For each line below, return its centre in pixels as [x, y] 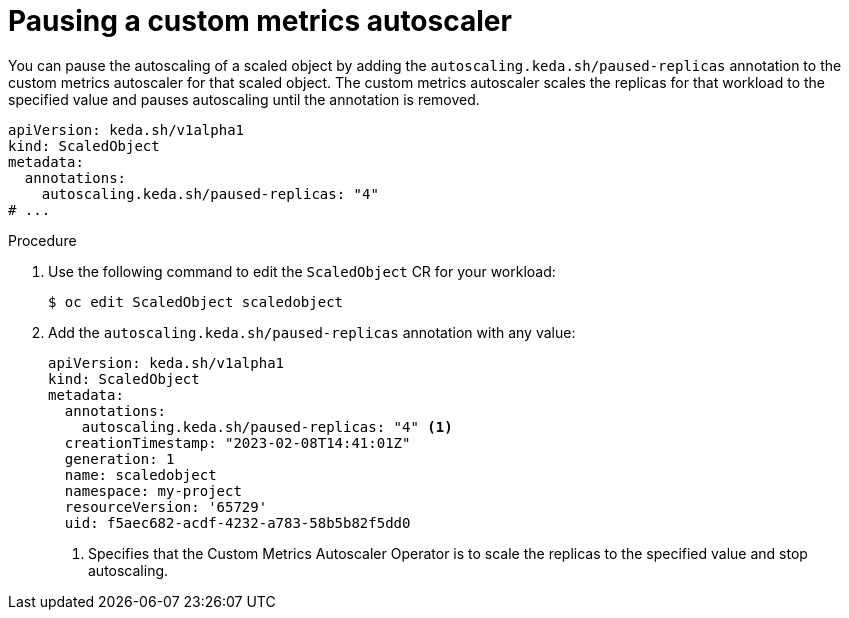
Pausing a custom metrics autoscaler [260, 21]
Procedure [42, 240]
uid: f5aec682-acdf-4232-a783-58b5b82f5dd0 [237, 522]
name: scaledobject [140, 474]
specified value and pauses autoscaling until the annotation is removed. [244, 99]
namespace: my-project [153, 490]
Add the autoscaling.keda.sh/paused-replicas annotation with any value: [312, 332]
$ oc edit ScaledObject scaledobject [196, 301]
